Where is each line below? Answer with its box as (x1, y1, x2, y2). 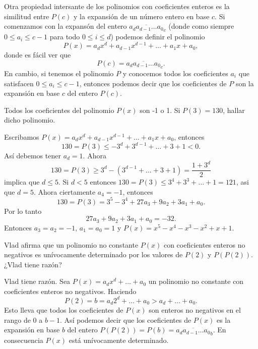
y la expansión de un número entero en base (74, 11, 210, 21)
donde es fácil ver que (4, 49, 71, 60)
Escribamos (4, 131, 39, 142)
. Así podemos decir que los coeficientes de (60, 314, 191, 325)
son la (235, 78, 254, 88)
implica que (4, 177, 40, 187)
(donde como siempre (168, 21, 234, 31)
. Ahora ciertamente (34, 186, 96, 197)
